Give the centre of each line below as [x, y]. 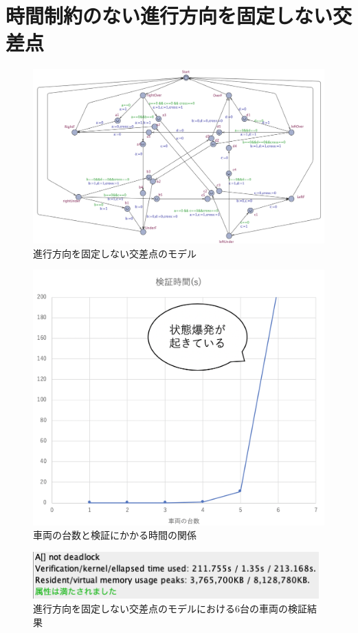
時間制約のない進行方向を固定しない [169, 15]
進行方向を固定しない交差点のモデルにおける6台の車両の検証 [170, 608]
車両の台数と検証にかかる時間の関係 [115, 535]
